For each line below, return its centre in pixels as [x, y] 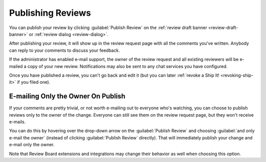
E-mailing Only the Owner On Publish [67, 96]
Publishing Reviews [50, 13]
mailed [16, 66]
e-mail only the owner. [32, 145]
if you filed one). [33, 82]
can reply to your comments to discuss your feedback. [65, 50]
